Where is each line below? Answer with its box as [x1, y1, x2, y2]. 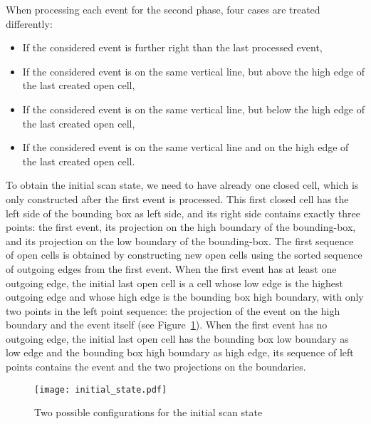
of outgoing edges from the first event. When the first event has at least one [6, 261, 337, 276]
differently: [6, 16, 53, 31]
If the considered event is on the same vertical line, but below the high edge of [22, 101, 365, 116]
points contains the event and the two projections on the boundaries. [6, 359, 306, 374]
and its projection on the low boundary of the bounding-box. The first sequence [6, 233, 354, 248]
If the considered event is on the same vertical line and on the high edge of [22, 140, 349, 155]
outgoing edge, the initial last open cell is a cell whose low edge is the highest [6, 275, 343, 290]
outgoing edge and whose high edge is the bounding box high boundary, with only [6, 289, 364, 304]
